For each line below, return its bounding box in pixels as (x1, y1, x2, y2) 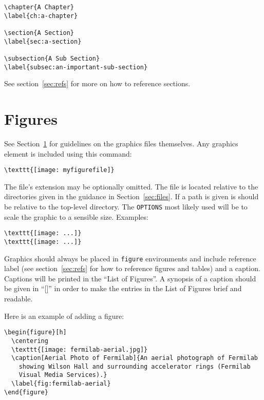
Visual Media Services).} (18, 371, 107, 379)
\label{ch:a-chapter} (4, 12, 78, 20)
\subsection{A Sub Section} (4, 54, 100, 62)
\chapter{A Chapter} (4, 4, 74, 11)
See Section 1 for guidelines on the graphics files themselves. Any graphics (4, 138, 238, 148)
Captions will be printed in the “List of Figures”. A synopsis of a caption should (4, 273, 256, 283)
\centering (11, 337, 48, 345)
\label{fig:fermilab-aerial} (11, 380, 111, 388)
